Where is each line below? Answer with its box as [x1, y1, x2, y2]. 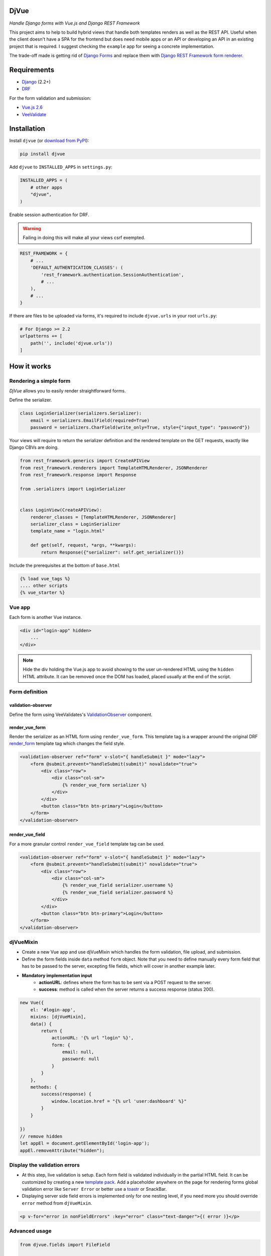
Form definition [9, 688, 48, 695]
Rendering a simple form [9, 377, 71, 384]
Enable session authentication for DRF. [9, 212, 90, 218]
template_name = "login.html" [30, 528, 105, 534]
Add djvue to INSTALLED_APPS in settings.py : [9, 164, 112, 170]
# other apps [30, 184, 63, 190]
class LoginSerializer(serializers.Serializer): [20, 410, 142, 416]
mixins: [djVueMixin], [30, 1014, 86, 1020]
